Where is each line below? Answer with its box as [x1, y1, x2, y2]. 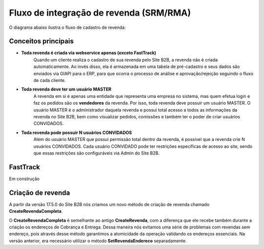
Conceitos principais [9, 37, 74, 45]
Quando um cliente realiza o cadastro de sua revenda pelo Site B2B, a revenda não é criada [33, 57, 218, 63]
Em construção [9, 176, 40, 181]
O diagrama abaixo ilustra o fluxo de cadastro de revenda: [9, 24, 126, 30]
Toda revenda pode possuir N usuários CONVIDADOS [21, 130, 132, 136]
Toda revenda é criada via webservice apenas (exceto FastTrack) [21, 50, 156, 56]
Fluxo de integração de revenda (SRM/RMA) [9, 7, 191, 18]
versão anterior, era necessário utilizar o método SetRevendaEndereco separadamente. [9, 238, 187, 244]
